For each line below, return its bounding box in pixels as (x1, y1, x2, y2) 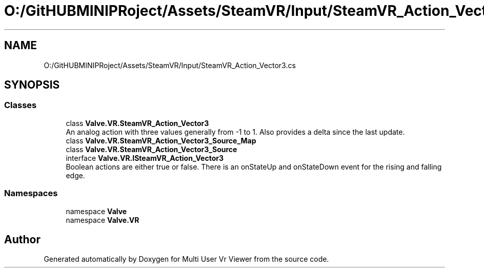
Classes (4, 100, 37, 111)
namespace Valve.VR (66, 215, 139, 224)
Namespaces (4, 188, 58, 199)
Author (4, 233, 41, 246)
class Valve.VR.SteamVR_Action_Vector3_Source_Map (66, 136, 256, 145)
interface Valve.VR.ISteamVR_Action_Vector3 (66, 153, 224, 162)
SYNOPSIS (4, 78, 60, 92)
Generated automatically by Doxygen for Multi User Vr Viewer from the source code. (44, 255, 329, 264)
